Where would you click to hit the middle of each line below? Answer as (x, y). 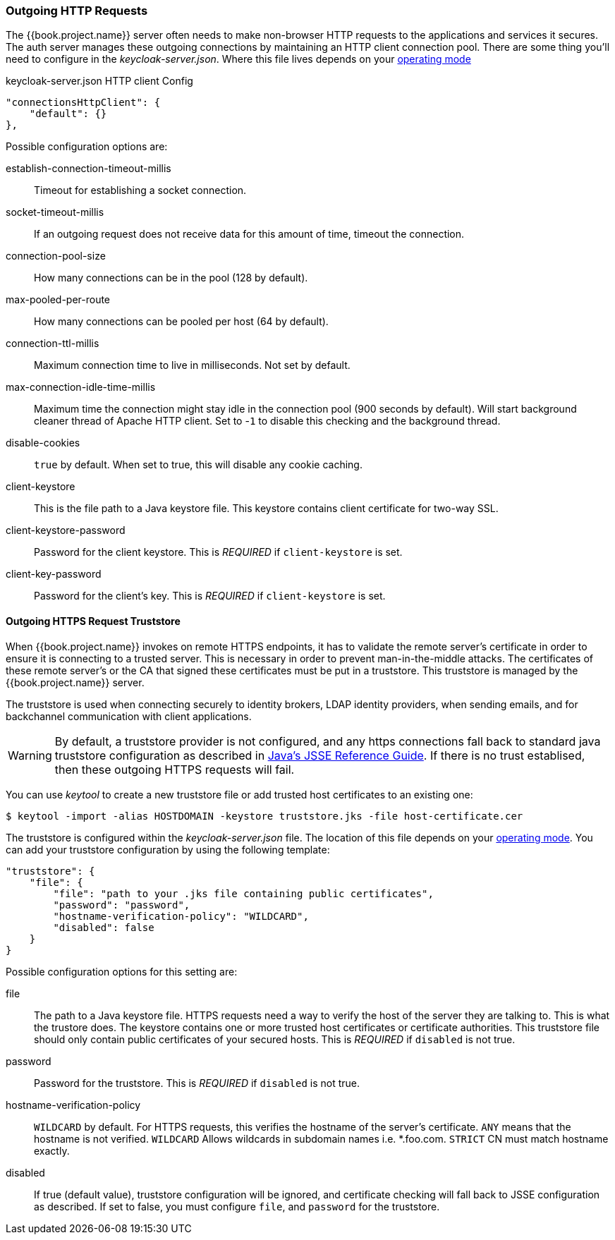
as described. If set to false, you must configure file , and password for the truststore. (237, 1206)
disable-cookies (43, 443)
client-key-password (54, 574)
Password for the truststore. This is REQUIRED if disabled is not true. (197, 1083)
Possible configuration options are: (87, 147)
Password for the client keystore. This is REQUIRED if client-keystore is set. (218, 552)
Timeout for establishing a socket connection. (140, 190)
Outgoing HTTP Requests (77, 11)
